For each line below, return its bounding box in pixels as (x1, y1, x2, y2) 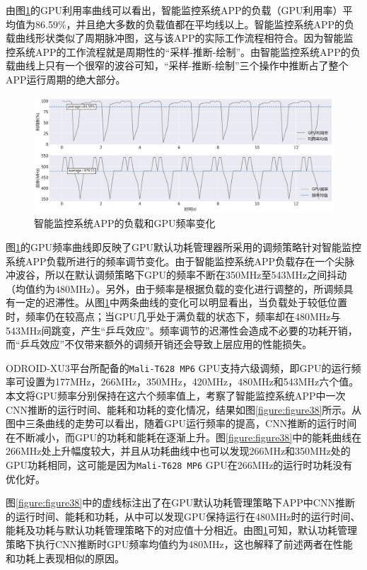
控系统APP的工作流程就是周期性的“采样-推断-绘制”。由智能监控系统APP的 (6, 44, 351, 59)
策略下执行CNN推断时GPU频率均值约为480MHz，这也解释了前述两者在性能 (6, 536, 353, 551)
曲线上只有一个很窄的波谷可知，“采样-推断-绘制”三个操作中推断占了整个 (15, 58, 349, 73)
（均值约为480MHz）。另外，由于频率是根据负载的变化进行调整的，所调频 (6, 281, 344, 296)
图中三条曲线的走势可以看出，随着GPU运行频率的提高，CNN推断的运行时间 (6, 416, 357, 431)
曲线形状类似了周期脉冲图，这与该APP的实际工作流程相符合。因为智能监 (15, 30, 354, 45)
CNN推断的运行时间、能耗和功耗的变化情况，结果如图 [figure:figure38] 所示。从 (6, 402, 362, 417)
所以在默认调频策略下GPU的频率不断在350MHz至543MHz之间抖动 (45, 267, 347, 282)
